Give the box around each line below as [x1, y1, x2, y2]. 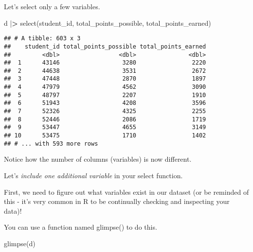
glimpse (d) [4, 238, 36, 248]
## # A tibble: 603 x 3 [4, 35, 81, 42]
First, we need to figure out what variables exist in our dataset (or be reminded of [4, 186, 249, 197]
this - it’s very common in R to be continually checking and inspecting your [4, 196, 230, 206]
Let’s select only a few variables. [4, 1, 100, 11]
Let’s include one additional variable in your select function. [4, 170, 183, 180]
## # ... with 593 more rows [4, 140, 98, 147]
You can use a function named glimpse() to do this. [4, 222, 157, 232]
